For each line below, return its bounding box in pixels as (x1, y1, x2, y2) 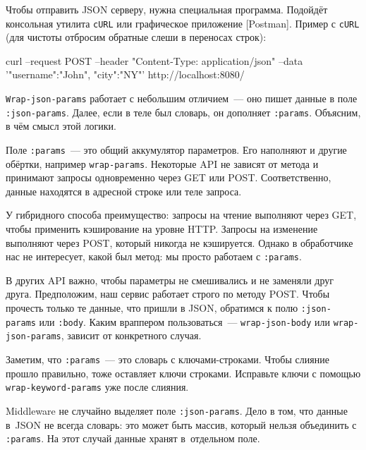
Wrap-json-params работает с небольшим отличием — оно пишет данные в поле (6, 91, 358, 106)
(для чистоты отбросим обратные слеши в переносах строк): (6, 30, 267, 44)
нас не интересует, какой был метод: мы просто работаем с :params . (6, 249, 302, 264)
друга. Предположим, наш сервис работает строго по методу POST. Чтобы (6, 286, 330, 301)
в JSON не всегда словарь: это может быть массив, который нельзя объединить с (6, 417, 357, 432)
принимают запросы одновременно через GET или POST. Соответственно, (6, 170, 331, 185)
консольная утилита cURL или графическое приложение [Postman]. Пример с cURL (6, 16, 360, 30)
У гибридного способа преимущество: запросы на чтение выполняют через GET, (6, 207, 357, 222)
